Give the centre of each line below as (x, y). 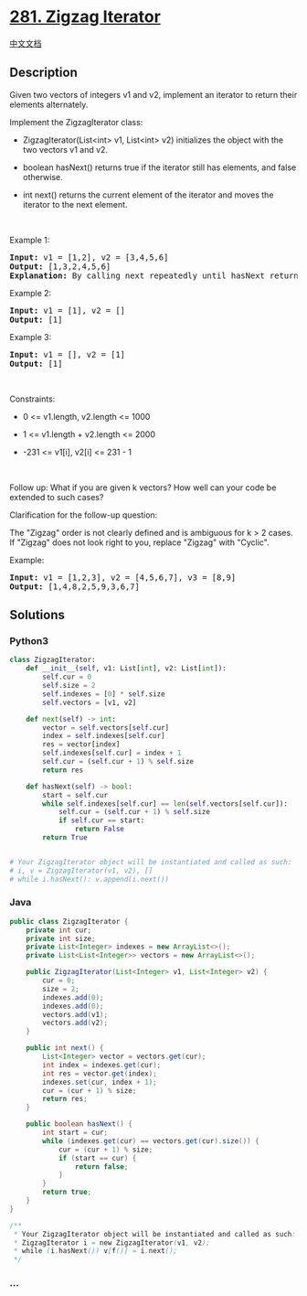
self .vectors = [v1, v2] (90, 702)
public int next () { (65, 1048)
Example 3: (31, 337)
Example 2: (31, 293)
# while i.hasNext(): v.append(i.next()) (90, 879)
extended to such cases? (57, 497)
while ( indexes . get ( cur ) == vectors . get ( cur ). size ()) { (151, 1141)
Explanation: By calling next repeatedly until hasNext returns (157, 275)
